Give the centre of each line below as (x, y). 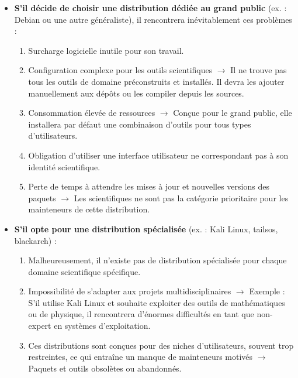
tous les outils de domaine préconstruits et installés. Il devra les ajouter (156, 81)
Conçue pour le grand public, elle (233, 113)
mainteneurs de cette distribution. (89, 209)
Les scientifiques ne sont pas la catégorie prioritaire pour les (181, 197)
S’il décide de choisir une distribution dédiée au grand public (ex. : (150, 8)
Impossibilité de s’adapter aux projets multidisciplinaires (130, 291)
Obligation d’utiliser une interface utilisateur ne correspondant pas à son (158, 155)
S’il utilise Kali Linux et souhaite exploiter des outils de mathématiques (157, 302)
